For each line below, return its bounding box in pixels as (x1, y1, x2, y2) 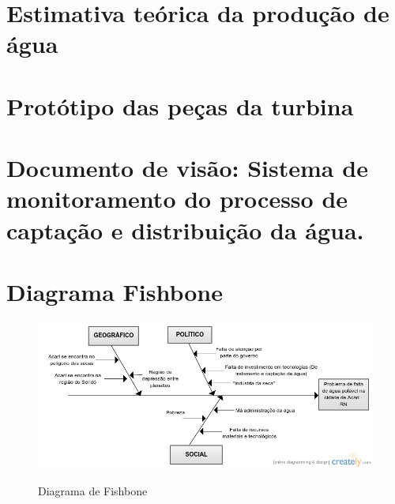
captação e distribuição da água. (6, 213, 364, 246)
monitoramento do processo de (6, 182, 348, 215)
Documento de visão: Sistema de (6, 152, 368, 184)
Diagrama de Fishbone (38, 482, 148, 498)
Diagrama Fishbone (6, 275, 223, 307)
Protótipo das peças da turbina (6, 89, 354, 122)
